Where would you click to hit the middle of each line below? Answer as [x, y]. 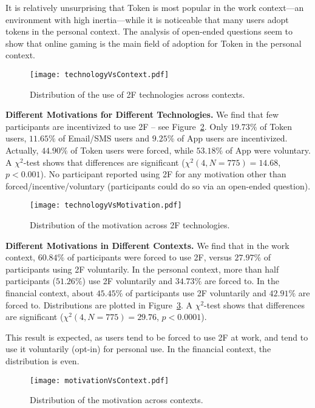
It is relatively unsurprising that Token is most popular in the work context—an [155, 7]
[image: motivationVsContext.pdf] [100, 380]
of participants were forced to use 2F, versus [149, 257]
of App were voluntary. [268, 150]
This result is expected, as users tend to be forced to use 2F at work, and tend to [157, 337]
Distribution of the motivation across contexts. [117, 400]
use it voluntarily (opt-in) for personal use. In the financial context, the [138, 349]
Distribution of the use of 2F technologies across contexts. [137, 94]
